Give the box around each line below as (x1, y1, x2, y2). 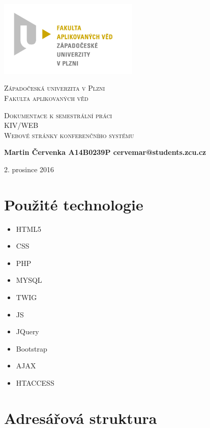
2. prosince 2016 (4, 164, 54, 174)
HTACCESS (16, 377, 54, 388)
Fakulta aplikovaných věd (4, 92, 88, 103)
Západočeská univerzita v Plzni (4, 83, 105, 93)
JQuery (16, 326, 39, 337)
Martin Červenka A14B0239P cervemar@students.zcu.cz (4, 147, 206, 157)
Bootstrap (16, 343, 47, 354)
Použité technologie (4, 194, 143, 215)
